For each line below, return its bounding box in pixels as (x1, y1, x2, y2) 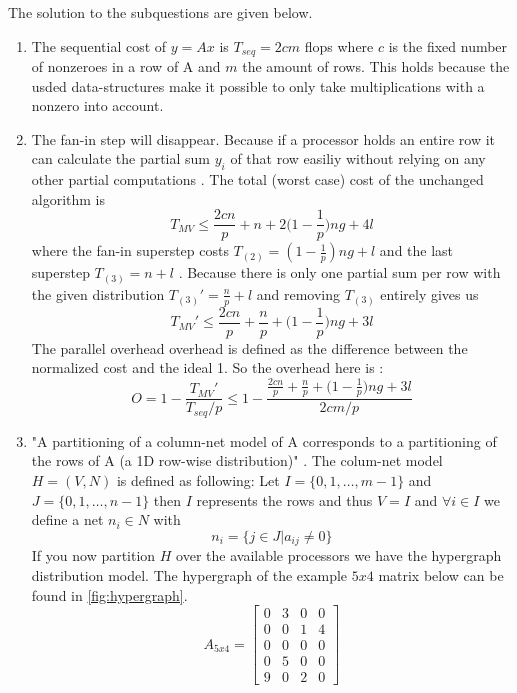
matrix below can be (378, 564, 504, 585)
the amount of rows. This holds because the (242, 56, 510, 77)
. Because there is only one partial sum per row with (178, 262, 501, 283)
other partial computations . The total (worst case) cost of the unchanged (31, 169, 484, 190)
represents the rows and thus (196, 489, 373, 510)
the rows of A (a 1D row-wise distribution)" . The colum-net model (31, 450, 443, 471)
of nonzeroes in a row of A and (31, 56, 221, 77)
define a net (31, 509, 104, 530)
